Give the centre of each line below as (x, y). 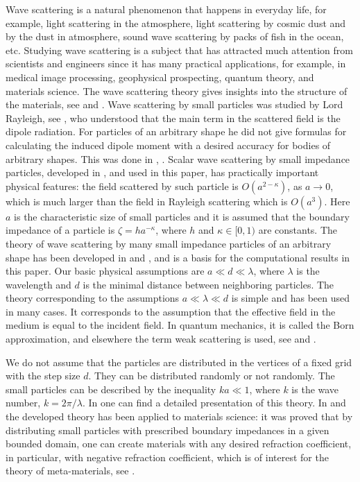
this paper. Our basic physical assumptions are (105, 271)
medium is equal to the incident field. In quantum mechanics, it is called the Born (180, 325)
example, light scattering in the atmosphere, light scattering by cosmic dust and (176, 23)
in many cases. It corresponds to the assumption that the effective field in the (171, 311)
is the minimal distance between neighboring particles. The (208, 284)
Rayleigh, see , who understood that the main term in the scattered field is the (173, 118)
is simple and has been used (291, 298)
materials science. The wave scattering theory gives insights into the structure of (177, 91)
